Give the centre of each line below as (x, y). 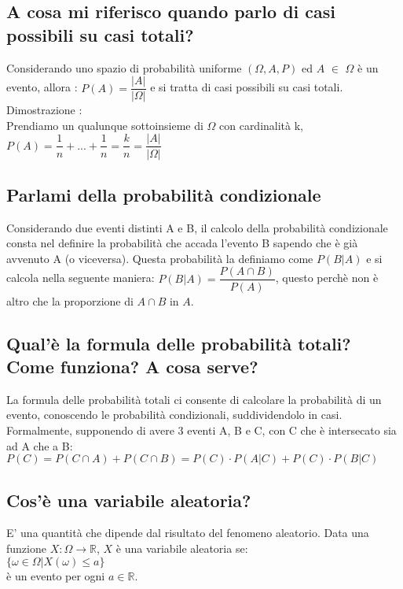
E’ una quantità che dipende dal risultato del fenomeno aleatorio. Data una (188, 533)
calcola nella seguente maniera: (81, 278)
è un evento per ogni (56, 575)
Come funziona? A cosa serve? (132, 366)
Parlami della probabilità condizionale (164, 194)
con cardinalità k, (262, 125)
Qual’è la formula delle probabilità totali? (179, 343)
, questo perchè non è (327, 278)
